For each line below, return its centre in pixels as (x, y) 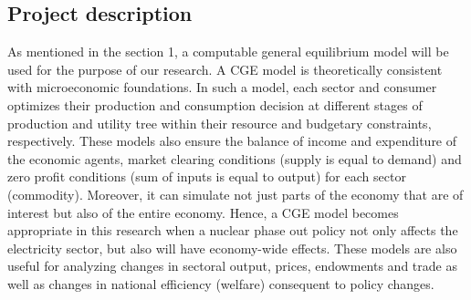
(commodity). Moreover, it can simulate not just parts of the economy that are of (235, 194)
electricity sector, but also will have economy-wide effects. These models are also (232, 248)
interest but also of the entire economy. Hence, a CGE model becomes (203, 212)
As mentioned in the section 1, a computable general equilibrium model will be (228, 52)
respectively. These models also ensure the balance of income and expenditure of (232, 141)
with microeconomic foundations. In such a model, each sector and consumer (222, 87)
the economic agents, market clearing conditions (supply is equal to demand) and (235, 158)
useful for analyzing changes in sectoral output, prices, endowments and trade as (232, 266)
